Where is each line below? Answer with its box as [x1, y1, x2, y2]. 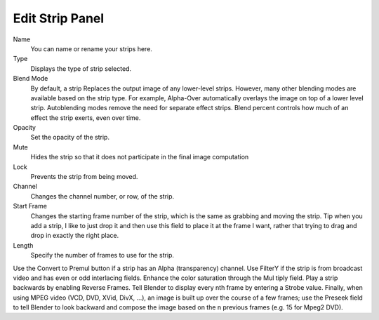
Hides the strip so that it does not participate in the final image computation [30, 153, 249, 161]
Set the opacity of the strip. [30, 133, 110, 142]
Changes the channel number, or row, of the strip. [30, 192, 175, 200]
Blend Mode [13, 74, 48, 83]
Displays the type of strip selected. [30, 64, 132, 73]
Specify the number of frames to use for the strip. [30, 251, 175, 260]
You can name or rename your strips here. [30, 44, 152, 53]
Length [13, 241, 34, 249]
